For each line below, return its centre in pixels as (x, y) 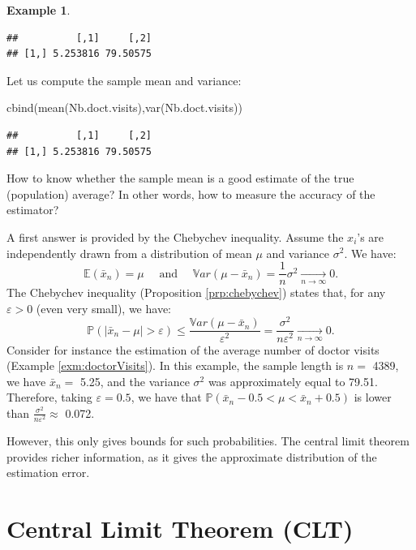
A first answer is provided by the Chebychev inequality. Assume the (175, 236)
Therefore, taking (49, 397)
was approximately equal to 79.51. (293, 381)
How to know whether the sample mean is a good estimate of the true (180, 178)
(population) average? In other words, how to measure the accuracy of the (191, 193)
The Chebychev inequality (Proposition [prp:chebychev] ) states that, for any (196, 292)
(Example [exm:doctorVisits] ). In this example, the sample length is (175, 365)
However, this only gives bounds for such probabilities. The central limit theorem (208, 441)
